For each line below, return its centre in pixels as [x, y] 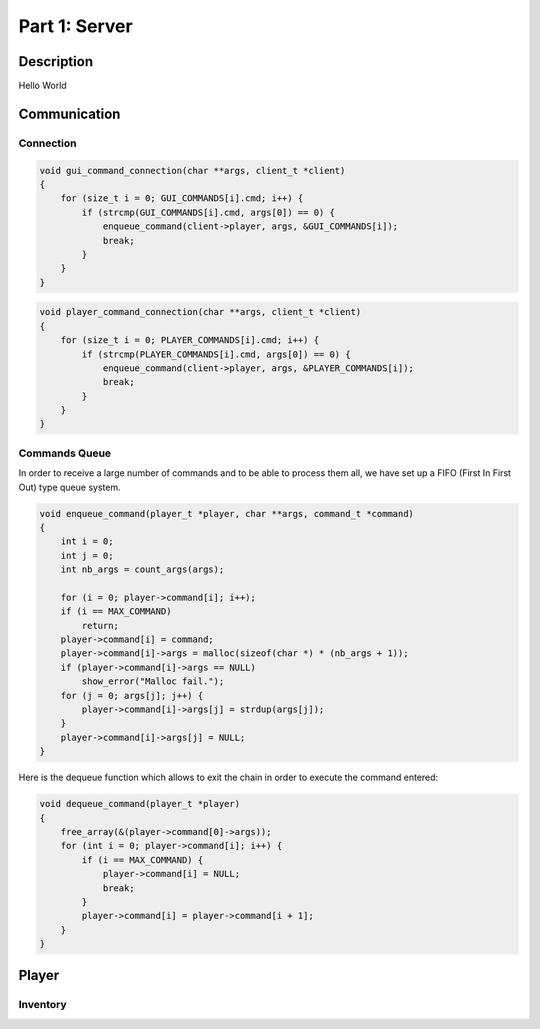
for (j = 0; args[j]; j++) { [132, 695]
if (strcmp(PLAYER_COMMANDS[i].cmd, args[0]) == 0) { [216, 354]
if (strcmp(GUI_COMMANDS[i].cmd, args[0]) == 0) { [208, 212]
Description [56, 61]
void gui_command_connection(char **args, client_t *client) [192, 170]
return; [100, 625]
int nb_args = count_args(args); [142, 569]
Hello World [42, 86]
